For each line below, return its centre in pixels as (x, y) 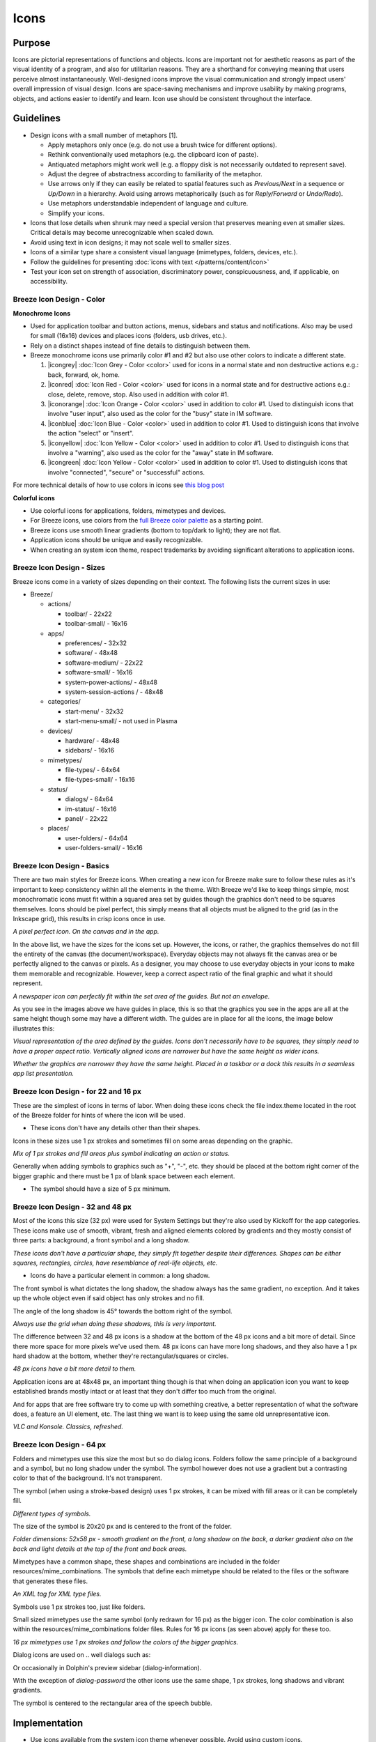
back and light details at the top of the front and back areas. (100, 1549)
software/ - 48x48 (92, 653)
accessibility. (49, 282)
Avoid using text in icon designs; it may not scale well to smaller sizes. (131, 242)
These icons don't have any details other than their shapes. (115, 1128)
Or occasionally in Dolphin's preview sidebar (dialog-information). (107, 1667)
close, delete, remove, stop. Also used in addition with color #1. (138, 394)
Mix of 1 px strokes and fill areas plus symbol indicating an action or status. (121, 1154)
